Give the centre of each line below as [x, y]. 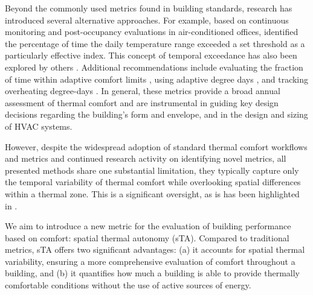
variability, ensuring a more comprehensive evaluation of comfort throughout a [150, 261]
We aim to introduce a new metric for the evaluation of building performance [148, 226]
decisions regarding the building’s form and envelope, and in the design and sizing [156, 114]
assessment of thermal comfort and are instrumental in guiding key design [142, 102]
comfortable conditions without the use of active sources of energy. [128, 285]
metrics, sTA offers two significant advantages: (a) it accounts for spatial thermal [155, 249]
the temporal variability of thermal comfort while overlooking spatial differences [153, 182]
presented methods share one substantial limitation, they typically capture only [152, 170]
